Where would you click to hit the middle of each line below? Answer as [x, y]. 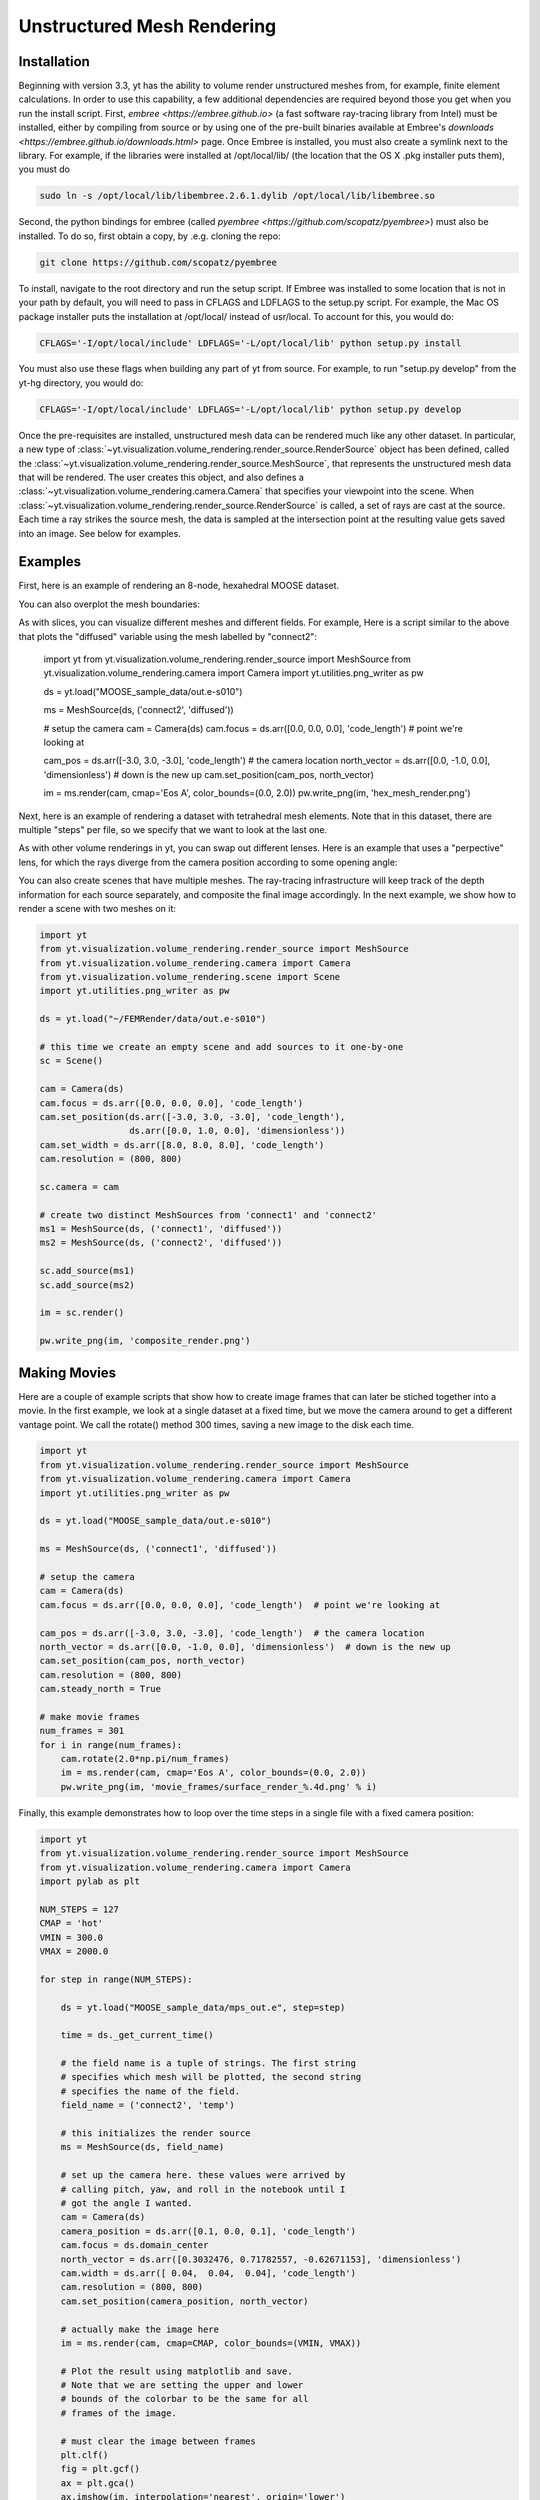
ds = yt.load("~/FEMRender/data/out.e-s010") [153, 1019]
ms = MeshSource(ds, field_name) [142, 2147]
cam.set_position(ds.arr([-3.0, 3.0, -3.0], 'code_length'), [192, 1116]
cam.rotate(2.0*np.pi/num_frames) [145, 1759]
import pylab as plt [89, 1881]
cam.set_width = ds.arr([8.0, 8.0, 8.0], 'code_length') [182, 1144]
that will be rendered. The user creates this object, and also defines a [161, 477]
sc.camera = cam [79, 1186]
